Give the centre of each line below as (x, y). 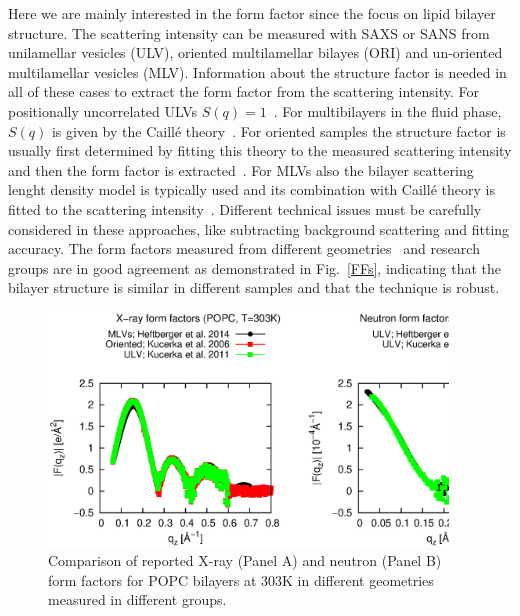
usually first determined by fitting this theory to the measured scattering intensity (260, 150)
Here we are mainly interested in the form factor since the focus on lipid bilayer (252, 13)
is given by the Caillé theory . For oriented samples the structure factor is (278, 130)
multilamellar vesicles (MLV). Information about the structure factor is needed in (257, 71)
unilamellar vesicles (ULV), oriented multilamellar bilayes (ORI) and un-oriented (255, 52)
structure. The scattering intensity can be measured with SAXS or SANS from (249, 32)
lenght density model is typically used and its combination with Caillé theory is (251, 189)
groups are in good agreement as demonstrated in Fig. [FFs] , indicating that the (255, 267)
